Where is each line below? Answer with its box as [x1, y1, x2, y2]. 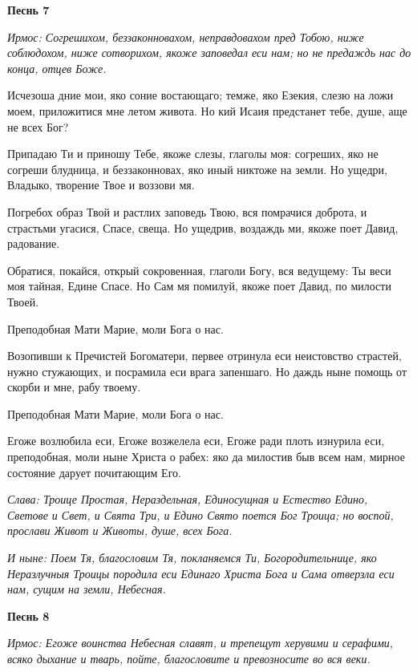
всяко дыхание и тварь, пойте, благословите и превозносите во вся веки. [7, 650, 370, 666]
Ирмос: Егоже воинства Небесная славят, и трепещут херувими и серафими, [7, 634, 394, 651]
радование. [7, 235, 60, 252]
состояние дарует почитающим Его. [7, 464, 181, 480]
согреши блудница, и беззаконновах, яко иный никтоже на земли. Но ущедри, [7, 160, 387, 177]
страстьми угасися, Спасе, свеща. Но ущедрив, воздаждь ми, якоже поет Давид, [7, 219, 399, 236]
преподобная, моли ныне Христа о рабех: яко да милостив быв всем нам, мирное [7, 448, 405, 465]
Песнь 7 [7, 2, 50, 18]
